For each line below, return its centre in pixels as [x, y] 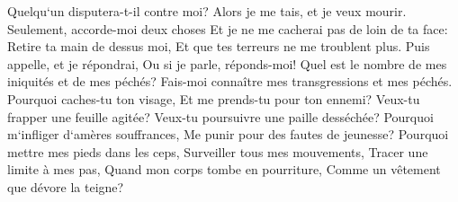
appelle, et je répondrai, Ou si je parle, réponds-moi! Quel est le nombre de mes [227, 63]
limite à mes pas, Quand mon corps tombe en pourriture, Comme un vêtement [224, 169]
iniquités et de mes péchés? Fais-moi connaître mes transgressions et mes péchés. [230, 81]
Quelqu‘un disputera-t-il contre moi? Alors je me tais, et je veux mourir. [207, 11]
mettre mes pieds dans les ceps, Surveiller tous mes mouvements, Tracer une [218, 151]
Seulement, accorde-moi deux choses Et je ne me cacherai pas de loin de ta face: [228, 28]
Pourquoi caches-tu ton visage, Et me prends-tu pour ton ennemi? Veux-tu [214, 98]
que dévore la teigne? [66, 186]
